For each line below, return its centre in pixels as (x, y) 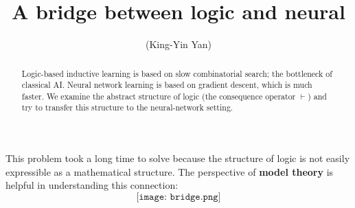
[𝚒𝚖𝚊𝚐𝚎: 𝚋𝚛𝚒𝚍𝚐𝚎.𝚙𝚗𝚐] (179, 197)
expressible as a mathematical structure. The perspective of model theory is (170, 171)
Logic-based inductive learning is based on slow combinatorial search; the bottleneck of (177, 73)
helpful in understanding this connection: (92, 185)
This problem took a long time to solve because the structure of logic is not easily (178, 158)
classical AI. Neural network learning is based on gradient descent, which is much (167, 85)
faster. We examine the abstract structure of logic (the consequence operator (159, 96)
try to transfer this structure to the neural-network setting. (127, 107)
